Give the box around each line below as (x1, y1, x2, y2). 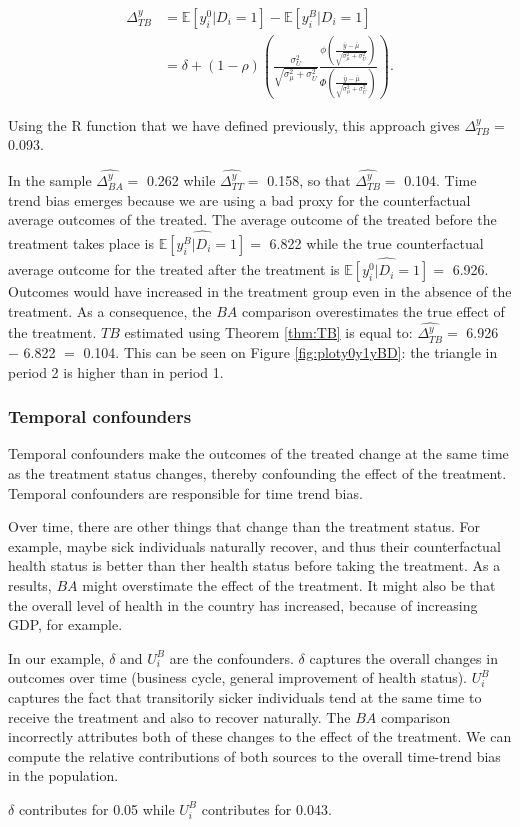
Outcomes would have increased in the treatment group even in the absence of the (8, 281, 512, 302)
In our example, (8, 647, 105, 668)
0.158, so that (267, 169, 351, 190)
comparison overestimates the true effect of (242, 300, 505, 321)
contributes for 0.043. (201, 798, 332, 819)
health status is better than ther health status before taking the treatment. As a (8, 555, 501, 576)
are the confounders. (169, 647, 294, 668)
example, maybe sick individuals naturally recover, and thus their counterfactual (8, 535, 501, 556)
